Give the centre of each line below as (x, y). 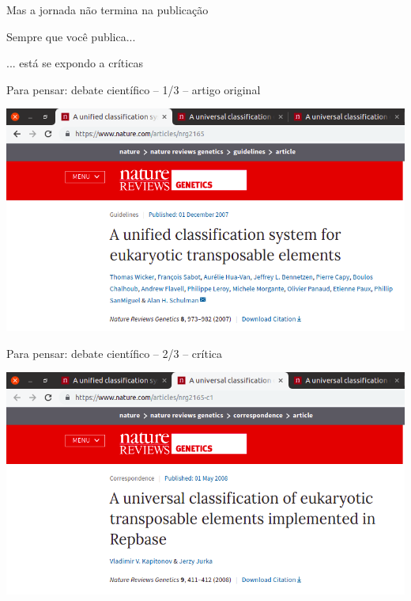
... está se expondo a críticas (75, 63)
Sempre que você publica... (71, 36)
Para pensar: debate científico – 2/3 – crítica (114, 353)
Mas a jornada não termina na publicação (107, 10)
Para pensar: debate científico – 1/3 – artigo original (134, 89)
